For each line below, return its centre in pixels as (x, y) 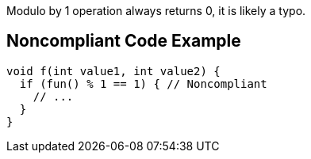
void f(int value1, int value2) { (113, 71)
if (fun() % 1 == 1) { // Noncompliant (143, 83)
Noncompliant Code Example (124, 41)
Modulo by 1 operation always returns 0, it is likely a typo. (156, 11)
